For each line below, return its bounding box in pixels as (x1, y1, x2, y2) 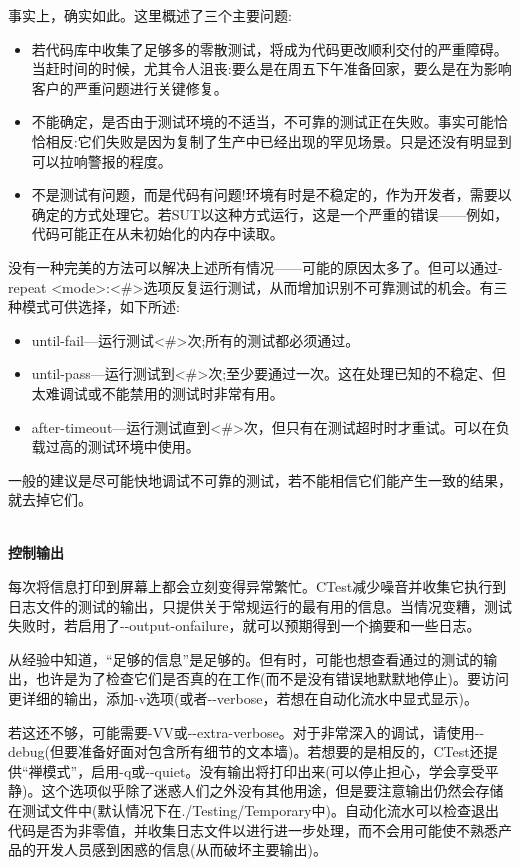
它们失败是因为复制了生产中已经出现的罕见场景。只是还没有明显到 (77, 130, 512, 151)
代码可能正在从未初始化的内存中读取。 (31, 223, 284, 244)
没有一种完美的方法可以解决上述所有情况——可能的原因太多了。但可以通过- (8, 256, 503, 277)
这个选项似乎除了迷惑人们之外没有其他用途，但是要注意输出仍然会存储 (41, 780, 504, 801)
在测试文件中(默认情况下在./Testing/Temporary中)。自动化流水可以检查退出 (8, 800, 499, 820)
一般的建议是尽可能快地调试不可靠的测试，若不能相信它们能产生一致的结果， (8, 469, 512, 490)
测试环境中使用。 (87, 436, 200, 457)
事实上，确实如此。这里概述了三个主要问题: (8, 5, 292, 25)
